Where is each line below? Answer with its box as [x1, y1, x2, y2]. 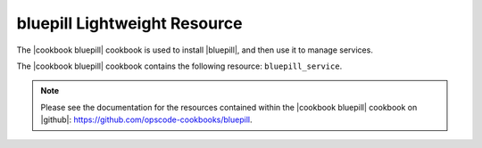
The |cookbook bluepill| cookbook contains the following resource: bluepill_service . [16, 61, 343, 71]
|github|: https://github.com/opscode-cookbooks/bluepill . [40, 114, 253, 125]
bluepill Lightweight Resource [16, 13, 243, 33]
